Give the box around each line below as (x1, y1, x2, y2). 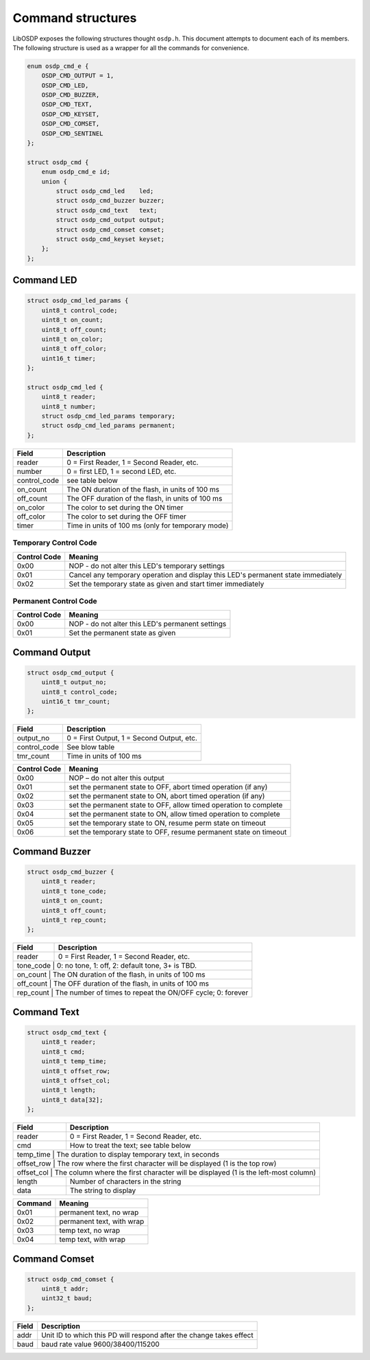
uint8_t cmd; (41, 1047, 86, 1056)
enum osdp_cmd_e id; (41, 168, 111, 176)
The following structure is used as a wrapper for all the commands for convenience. (12, 43, 249, 52)
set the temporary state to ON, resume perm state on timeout (69, 818, 267, 828)
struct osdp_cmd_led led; (56, 188, 154, 195)
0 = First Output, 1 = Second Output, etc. (66, 734, 198, 743)
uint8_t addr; (41, 1285, 89, 1293)
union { (41, 177, 68, 185)
